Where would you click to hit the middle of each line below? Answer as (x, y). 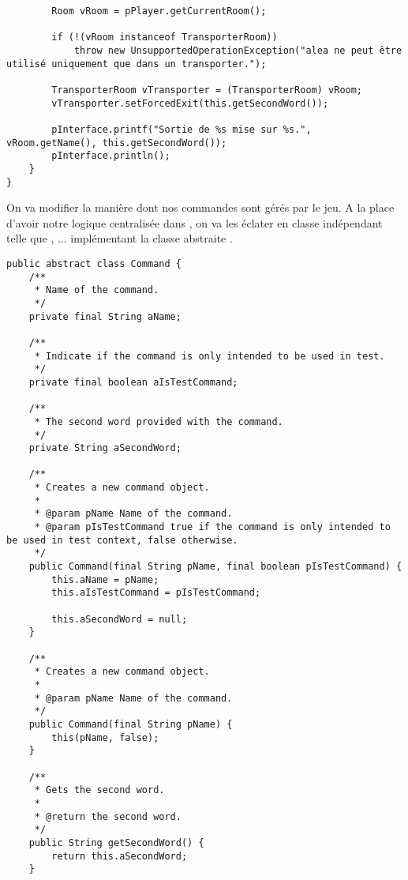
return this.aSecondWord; (120, 856)
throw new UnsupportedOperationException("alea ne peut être (238, 50)
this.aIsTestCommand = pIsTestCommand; (156, 593)
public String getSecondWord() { (116, 842)
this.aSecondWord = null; (120, 619)
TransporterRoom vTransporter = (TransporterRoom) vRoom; (207, 90)
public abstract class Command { (94, 263)
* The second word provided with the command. (159, 421)
